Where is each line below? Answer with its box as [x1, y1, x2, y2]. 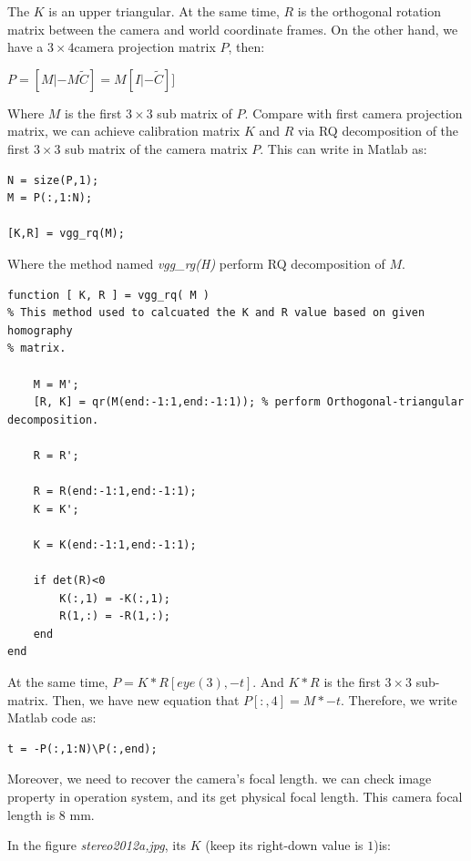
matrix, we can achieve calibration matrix [7, 121, 241, 140]
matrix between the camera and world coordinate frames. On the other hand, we [7, 19, 458, 38]
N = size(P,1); [7, 173, 99, 187]
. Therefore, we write [341, 690, 457, 709]
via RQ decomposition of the [297, 121, 459, 140]
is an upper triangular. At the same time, [48, 2, 280, 20]
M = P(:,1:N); [7, 191, 93, 205]
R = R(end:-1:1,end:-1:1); [33, 485, 197, 498]
